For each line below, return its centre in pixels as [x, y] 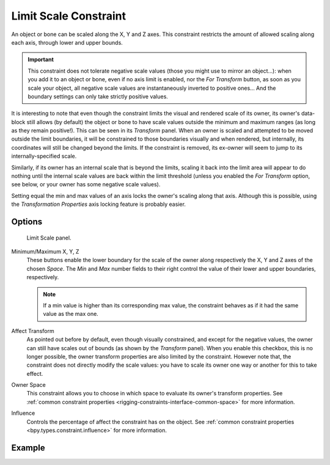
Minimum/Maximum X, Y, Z [45, 251]
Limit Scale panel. [49, 238]
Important [41, 60]
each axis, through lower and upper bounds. [67, 42]
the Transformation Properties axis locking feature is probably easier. [99, 204]
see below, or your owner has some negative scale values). [86, 185]
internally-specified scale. [44, 156]
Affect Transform [33, 331]
